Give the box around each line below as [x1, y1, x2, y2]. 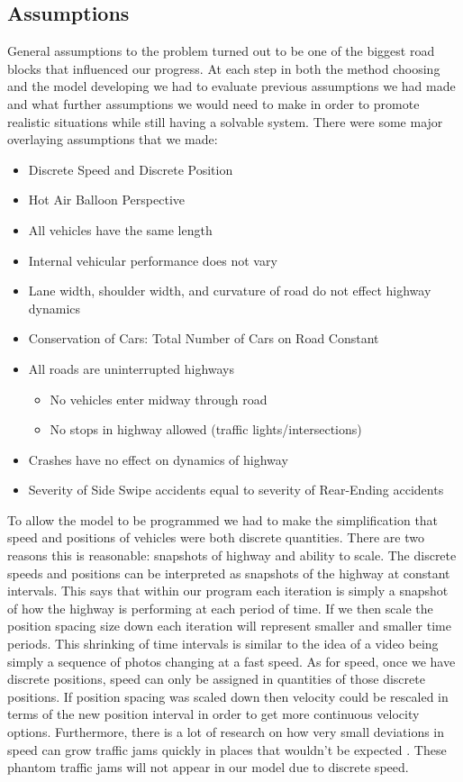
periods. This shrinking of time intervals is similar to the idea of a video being [7, 634, 439, 653]
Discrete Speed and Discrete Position [28, 159, 233, 178]
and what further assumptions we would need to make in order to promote [7, 94, 420, 113]
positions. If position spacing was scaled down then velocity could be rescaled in [7, 687, 449, 705]
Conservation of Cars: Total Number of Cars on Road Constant [28, 329, 379, 348]
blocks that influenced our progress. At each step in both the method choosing [7, 59, 440, 77]
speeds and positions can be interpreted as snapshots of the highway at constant [7, 563, 450, 582]
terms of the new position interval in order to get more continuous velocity [7, 705, 420, 723]
